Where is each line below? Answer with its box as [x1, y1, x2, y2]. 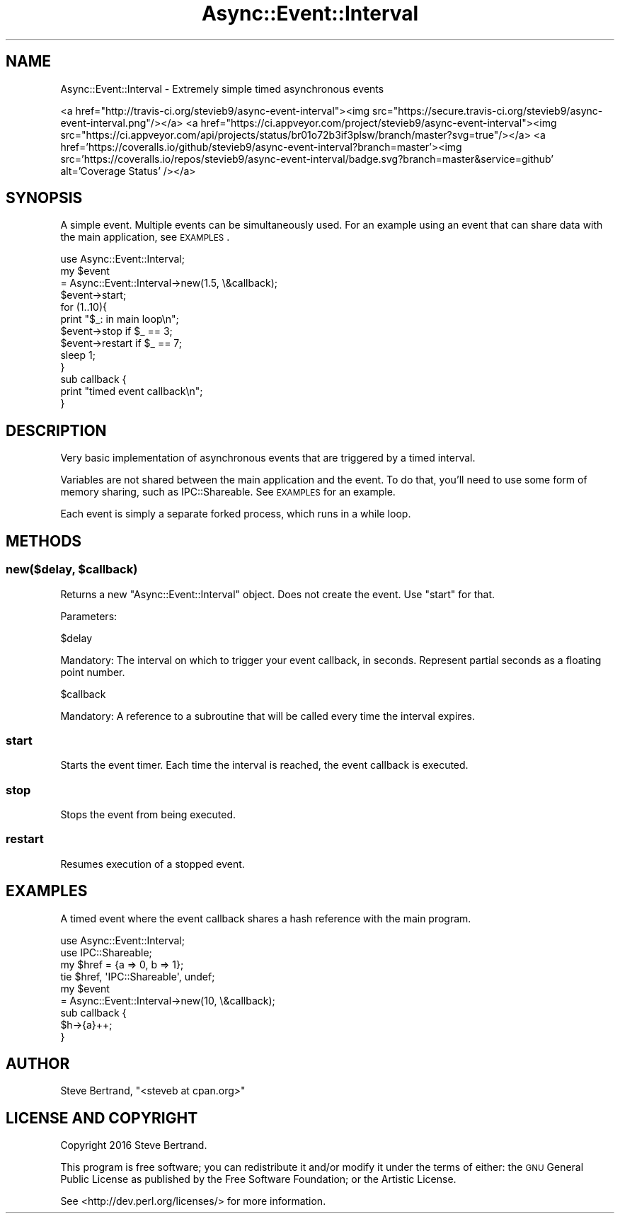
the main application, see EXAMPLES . [60, 231, 230, 244]
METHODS [6, 532, 82, 550]
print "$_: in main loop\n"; [60, 313, 179, 326]
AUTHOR [6, 1055, 70, 1073]
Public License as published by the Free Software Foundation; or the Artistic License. [60, 1173, 457, 1186]
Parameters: [60, 609, 117, 622]
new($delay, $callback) [6, 562, 138, 577]
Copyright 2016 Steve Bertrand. [60, 1139, 207, 1152]
